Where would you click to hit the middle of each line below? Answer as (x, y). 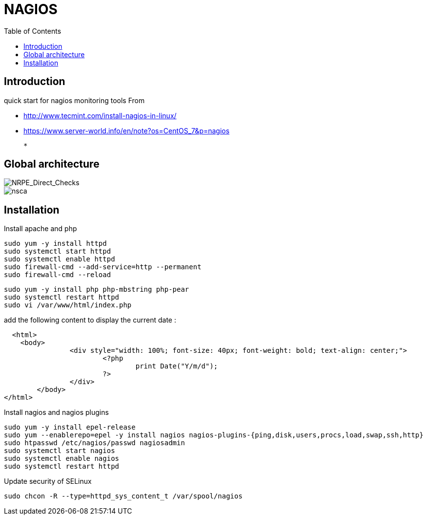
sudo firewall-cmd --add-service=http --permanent (103, 267)
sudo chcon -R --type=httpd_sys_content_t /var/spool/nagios (123, 496)
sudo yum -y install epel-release (70, 427)
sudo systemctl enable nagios (62, 459)
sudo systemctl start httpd (58, 251)
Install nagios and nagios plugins (56, 412)
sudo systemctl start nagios (60, 451)
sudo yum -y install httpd (55, 244)
